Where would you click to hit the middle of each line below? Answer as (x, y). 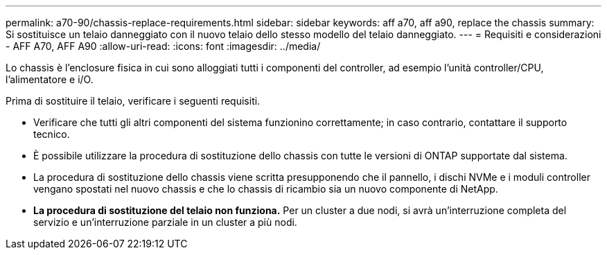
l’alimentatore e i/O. (50, 79)
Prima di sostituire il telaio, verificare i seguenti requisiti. (133, 101)
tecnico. (52, 134)
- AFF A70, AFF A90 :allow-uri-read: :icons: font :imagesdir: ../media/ (163, 46)
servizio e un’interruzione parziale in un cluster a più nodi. (165, 222)
